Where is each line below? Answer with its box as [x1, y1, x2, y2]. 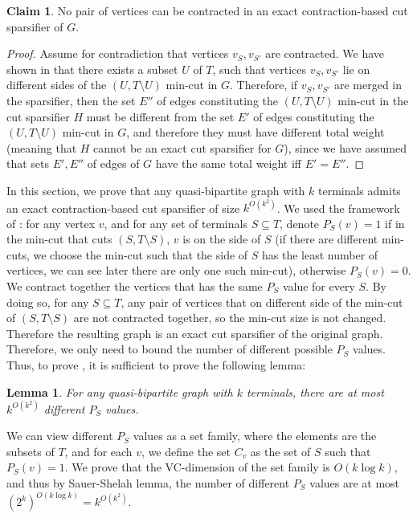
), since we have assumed [284, 139, 407, 156]
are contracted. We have [265, 45, 385, 62]
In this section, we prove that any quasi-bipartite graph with [6, 182, 305, 198]
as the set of [250, 443, 311, 459]
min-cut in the [337, 92, 409, 108]
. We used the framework [276, 199, 400, 216]
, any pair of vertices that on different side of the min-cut [121, 293, 403, 310]
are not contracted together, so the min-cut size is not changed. [73, 309, 386, 326]
